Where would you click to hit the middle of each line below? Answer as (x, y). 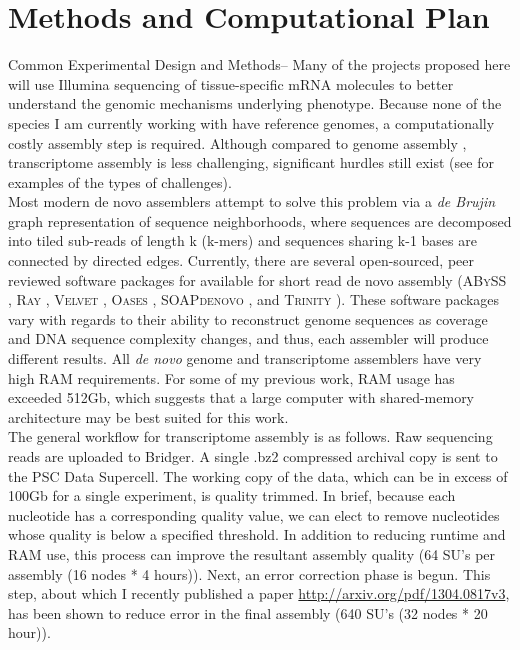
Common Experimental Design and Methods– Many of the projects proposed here (259, 64)
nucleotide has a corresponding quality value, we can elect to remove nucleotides (254, 514)
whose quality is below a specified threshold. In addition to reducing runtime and (257, 534)
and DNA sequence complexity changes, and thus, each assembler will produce (248, 338)
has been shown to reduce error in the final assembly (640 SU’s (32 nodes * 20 (248, 612)
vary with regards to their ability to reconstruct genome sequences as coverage (248, 318)
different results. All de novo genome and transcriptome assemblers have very (245, 358)
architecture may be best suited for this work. (148, 416)
